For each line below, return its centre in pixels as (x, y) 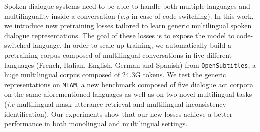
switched (17, 45)
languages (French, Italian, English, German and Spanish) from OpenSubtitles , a (130, 65)
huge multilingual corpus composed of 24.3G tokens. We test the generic (115, 75)
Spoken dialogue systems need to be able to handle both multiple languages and (127, 6)
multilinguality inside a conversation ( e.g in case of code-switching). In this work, (129, 16)
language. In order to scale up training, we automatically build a (132, 45)
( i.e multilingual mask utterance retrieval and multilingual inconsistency (115, 104)
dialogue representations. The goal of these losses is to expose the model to (119, 35)
